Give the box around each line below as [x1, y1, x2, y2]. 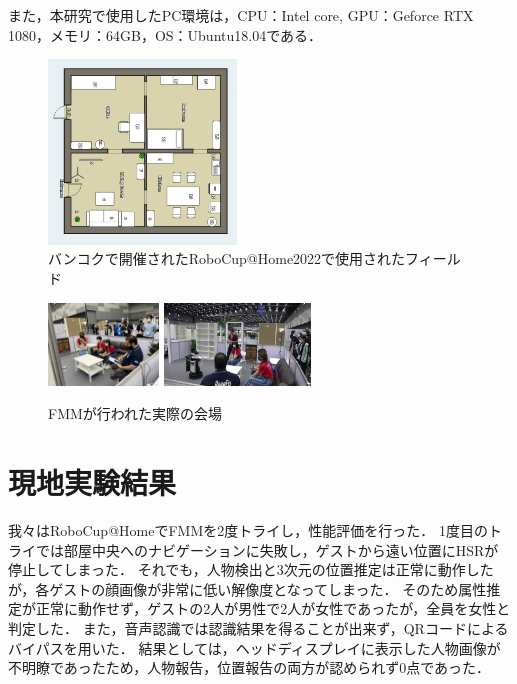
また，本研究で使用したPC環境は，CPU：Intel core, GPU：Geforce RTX [8, 5, 474, 25]
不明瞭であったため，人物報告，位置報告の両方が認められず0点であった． [8, 657, 491, 678]
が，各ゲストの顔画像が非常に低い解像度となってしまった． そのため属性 [8, 578, 487, 599]
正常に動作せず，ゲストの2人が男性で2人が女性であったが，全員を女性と [35, 598, 511, 619]
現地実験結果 [8, 462, 177, 503]
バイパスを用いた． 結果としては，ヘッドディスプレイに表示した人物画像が [8, 637, 501, 658]
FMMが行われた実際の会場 [48, 403, 223, 424]
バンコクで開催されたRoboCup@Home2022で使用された [48, 248, 406, 269]
